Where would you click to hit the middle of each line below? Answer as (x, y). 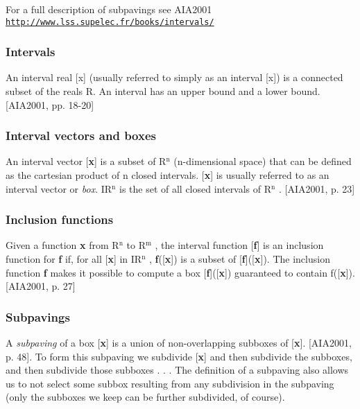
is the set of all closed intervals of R (195, 188)
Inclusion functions (60, 219)
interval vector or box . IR (59, 188)
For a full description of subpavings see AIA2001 (109, 9)
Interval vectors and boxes (81, 136)
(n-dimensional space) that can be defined (263, 161)
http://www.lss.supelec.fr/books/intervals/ (110, 22)
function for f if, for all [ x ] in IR (74, 259)
